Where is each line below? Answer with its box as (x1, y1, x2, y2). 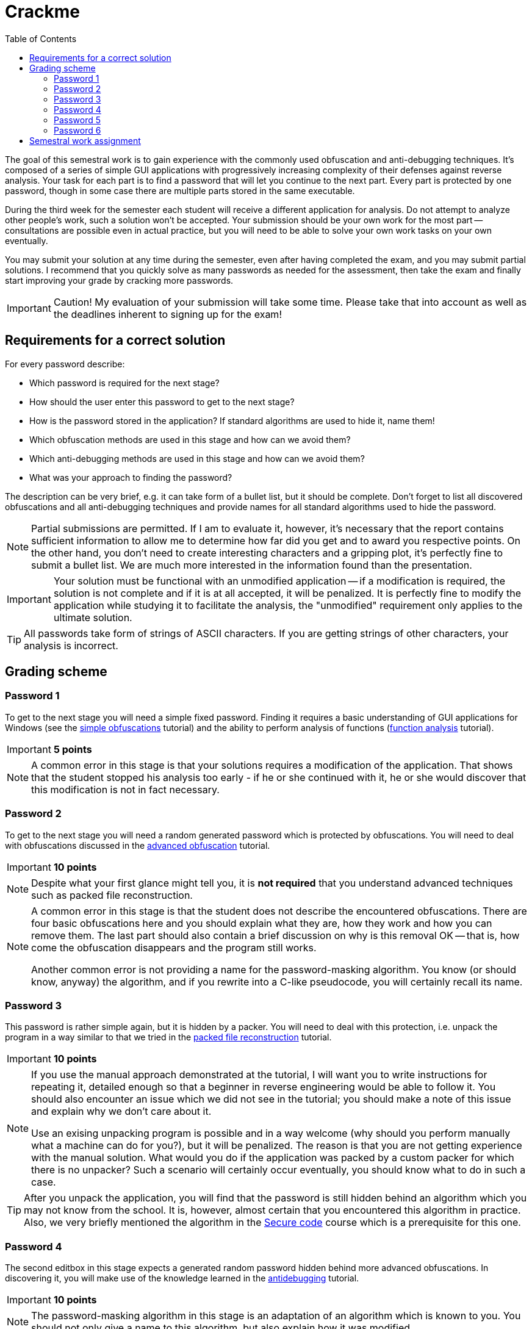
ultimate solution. (53, 611, 132, 624)
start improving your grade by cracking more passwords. (5, 275, 234, 286)
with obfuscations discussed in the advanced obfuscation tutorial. (5, 840, 270, 851)
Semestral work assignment (29, 135, 141, 146)
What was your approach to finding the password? (29, 472, 232, 483)
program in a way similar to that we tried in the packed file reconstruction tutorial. (5, 1032, 332, 1043)
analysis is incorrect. (24, 639, 118, 652)
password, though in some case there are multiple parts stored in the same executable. (5, 185, 355, 196)
